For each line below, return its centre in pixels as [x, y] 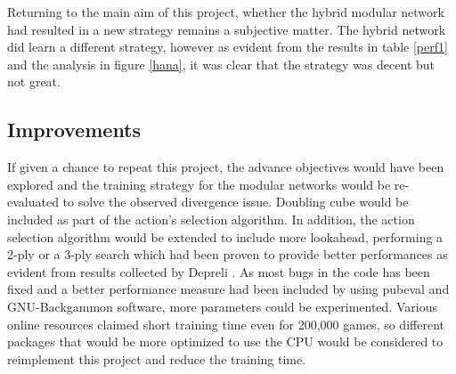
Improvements [74, 130]
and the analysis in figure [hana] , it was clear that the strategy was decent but [221, 64]
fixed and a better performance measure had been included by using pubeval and [228, 289]
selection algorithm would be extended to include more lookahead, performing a [225, 236]
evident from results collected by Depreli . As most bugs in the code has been [219, 271]
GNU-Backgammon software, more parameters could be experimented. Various [222, 306]
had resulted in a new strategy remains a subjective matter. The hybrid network [227, 29]
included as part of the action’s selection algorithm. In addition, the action [211, 219]
